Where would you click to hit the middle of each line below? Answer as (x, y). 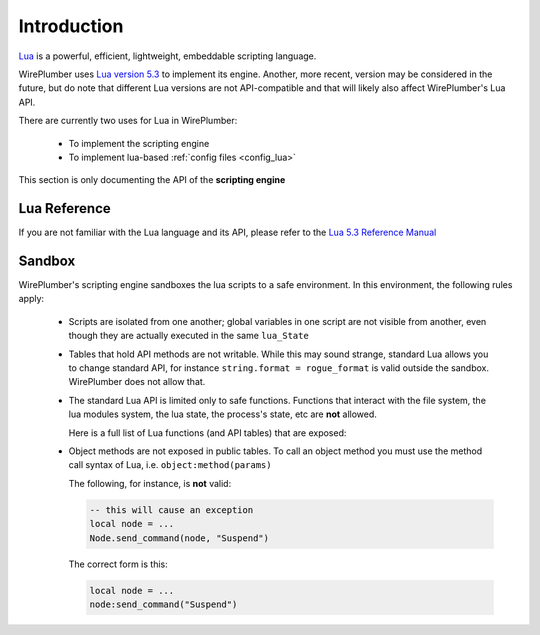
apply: (31, 299)
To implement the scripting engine (139, 143)
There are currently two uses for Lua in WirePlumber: (128, 121)
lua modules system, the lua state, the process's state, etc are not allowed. (222, 414)
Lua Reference (65, 208)
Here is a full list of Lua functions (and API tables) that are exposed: (207, 432)
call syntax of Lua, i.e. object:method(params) (170, 465)
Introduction (71, 26)
